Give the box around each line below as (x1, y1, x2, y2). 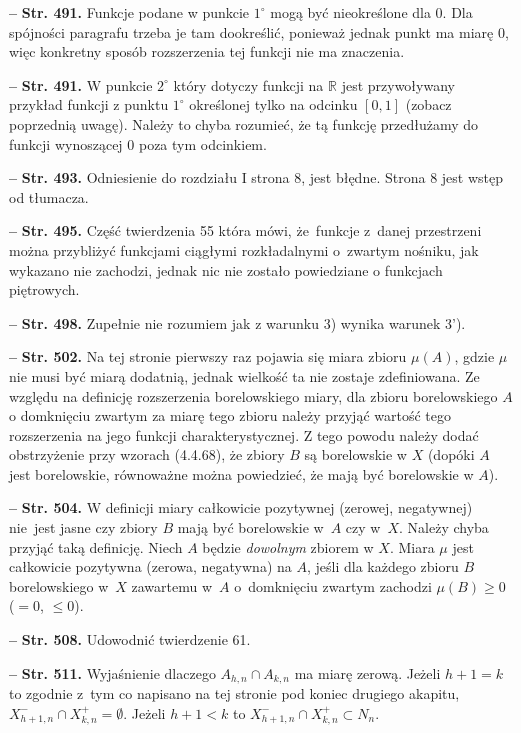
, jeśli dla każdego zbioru (306, 556, 459, 577)
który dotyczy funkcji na (173, 74, 324, 95)
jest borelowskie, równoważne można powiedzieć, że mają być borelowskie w (9, 463, 474, 484)
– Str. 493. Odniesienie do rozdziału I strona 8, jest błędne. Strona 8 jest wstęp (9, 167, 503, 188)
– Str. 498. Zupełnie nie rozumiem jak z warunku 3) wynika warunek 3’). (9, 312, 466, 333)
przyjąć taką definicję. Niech (9, 536, 183, 557)
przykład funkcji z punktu (9, 94, 169, 115)
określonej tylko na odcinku (189, 94, 358, 115)
